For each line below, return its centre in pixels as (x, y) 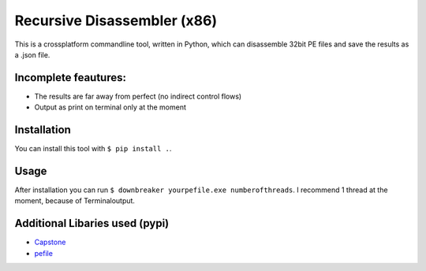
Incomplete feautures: (70, 78)
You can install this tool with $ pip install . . (93, 149)
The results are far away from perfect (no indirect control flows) (138, 96)
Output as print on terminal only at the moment (110, 107)
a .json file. (32, 54)
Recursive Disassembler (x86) (116, 20)
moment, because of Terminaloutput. (75, 201)
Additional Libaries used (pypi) (92, 223)
